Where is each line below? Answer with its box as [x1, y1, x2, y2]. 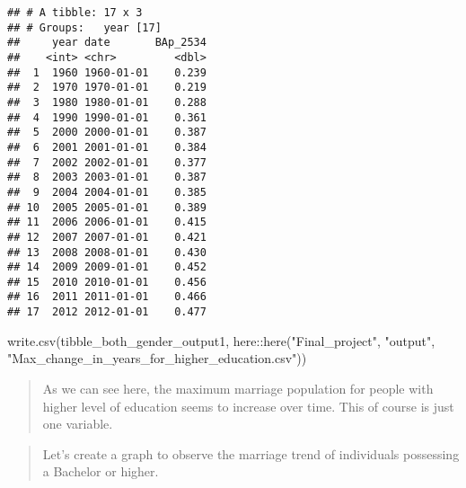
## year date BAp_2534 [7, 36, 207, 49]
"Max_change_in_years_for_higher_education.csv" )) [7, 349, 307, 368]
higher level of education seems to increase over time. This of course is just [42, 396, 454, 415]
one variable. [42, 414, 113, 433]
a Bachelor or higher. [42, 462, 159, 481]
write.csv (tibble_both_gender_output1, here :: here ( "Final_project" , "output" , [7, 331, 435, 350]
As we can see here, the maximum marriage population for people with [42, 378, 434, 397]
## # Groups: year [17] [7, 21, 162, 34]
